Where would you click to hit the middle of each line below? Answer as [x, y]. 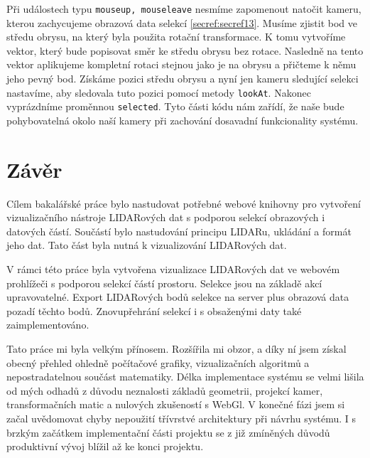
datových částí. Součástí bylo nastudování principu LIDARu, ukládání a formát [179, 231]
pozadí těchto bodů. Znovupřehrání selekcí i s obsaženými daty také [154, 310]
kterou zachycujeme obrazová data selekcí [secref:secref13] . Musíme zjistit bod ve [182, 22]
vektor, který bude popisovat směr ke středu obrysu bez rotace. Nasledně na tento [185, 50]
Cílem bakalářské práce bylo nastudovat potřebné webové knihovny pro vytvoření [184, 203]
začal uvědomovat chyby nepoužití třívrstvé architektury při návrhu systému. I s [181, 418]
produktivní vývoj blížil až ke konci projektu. [105, 446]
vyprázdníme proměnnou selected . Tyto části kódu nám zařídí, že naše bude [175, 106]
